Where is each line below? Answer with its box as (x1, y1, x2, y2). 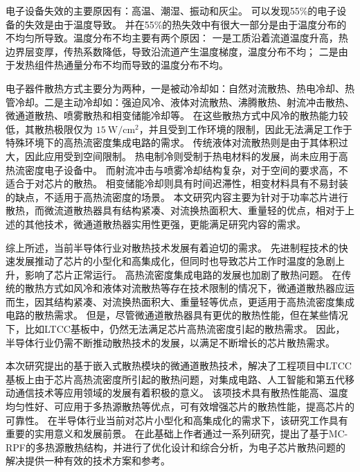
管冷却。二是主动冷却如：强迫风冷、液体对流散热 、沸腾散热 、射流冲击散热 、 (6, 94, 354, 109)
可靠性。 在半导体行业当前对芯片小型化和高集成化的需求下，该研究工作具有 (6, 412, 348, 427)
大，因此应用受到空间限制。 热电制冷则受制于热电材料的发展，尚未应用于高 (6, 148, 348, 163)
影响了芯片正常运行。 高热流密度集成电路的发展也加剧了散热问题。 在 (24, 267, 342, 281)
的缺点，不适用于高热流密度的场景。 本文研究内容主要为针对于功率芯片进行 (6, 189, 348, 204)
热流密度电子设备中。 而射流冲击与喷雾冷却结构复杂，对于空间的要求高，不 (6, 162, 348, 177)
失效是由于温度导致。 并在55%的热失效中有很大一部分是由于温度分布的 (24, 17, 347, 31)
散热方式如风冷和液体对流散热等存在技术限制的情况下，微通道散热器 (24, 281, 335, 295)
